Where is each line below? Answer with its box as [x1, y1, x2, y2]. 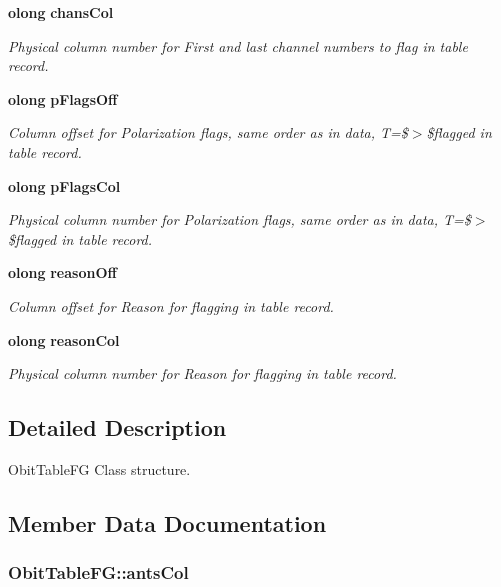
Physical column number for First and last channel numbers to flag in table [8, 35, 468, 56]
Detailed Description [8, 412, 227, 443]
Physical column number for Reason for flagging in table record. [8, 363, 397, 384]
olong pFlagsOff [8, 88, 118, 109]
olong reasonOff [8, 262, 117, 283]
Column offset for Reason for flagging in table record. [8, 295, 334, 316]
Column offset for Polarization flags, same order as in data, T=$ [8, 122, 408, 143]
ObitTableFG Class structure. [8, 458, 191, 479]
